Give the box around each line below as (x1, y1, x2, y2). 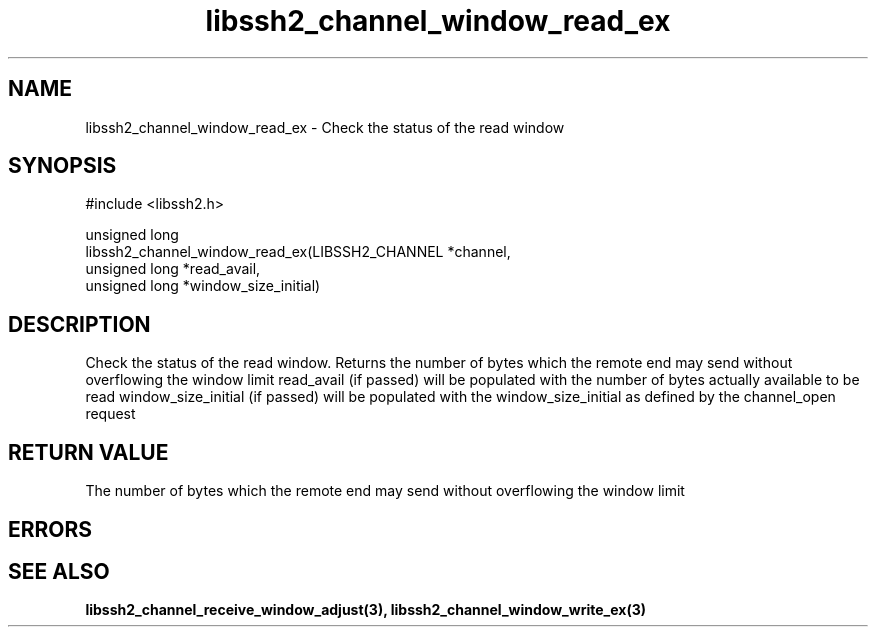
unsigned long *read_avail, (85, 260, 261, 278)
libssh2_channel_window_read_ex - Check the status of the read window (85, 118, 565, 136)
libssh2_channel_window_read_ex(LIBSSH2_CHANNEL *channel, (85, 243, 511, 261)
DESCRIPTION (8, 311, 151, 337)
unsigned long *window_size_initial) (85, 277, 321, 295)
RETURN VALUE (8, 439, 169, 465)
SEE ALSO (8, 558, 110, 584)
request (85, 405, 136, 423)
